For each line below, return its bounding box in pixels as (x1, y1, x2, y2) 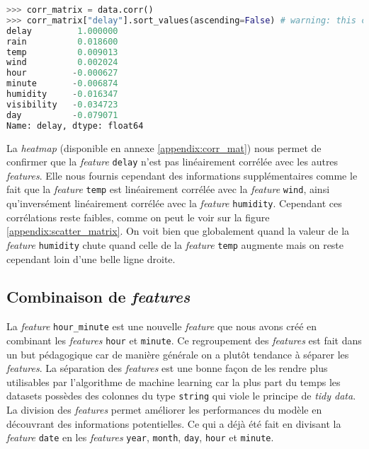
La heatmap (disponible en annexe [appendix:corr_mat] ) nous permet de (6, 140, 322, 155)
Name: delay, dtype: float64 (6, 120, 144, 131)
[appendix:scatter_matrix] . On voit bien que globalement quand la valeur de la (6, 223, 350, 238)
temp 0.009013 (6, 47, 118, 57)
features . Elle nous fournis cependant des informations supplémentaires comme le (6, 168, 358, 182)
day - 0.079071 (6, 110, 118, 120)
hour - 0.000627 (6, 68, 118, 78)
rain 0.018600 (6, 36, 118, 47)
